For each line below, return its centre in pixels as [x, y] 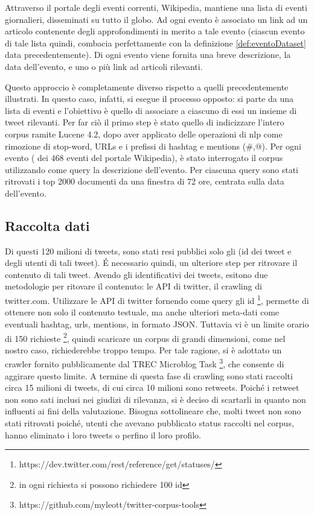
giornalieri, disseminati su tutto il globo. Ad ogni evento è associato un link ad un [156, 19]
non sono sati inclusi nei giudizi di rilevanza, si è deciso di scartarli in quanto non [155, 399]
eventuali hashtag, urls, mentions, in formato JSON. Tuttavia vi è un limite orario [157, 324]
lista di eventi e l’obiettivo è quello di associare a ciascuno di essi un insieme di [151, 110]
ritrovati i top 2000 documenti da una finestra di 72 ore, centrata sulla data [145, 181]
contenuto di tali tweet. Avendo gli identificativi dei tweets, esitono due [136, 274]
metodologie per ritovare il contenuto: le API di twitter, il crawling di [133, 286]
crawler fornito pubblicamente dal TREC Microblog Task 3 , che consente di [145, 363]
